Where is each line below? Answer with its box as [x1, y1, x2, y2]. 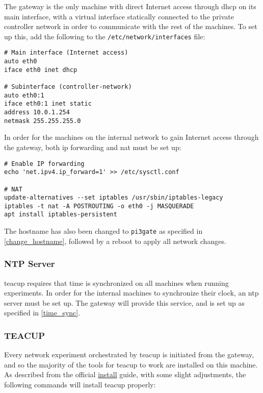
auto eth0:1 [4, 91, 44, 99]
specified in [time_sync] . [4, 307, 81, 318]
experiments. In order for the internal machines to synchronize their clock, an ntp [4, 287, 259, 298]
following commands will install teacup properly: [4, 379, 156, 389]
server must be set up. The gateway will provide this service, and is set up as [4, 297, 245, 308]
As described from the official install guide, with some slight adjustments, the [4, 369, 246, 380]
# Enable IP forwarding [4, 160, 85, 167]
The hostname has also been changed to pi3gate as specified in [4, 226, 203, 236]
